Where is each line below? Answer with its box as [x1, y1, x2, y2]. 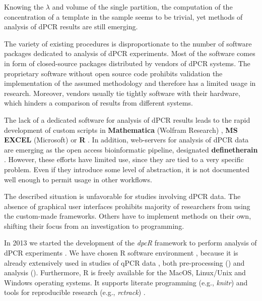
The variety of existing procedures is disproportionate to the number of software [4, 38, 252, 48]
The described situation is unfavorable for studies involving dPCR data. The [4, 191, 241, 202]
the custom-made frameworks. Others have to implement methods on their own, [4, 211, 251, 221]
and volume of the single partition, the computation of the [52, 2, 233, 12]
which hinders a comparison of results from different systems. [4, 97, 193, 108]
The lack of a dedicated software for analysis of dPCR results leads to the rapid [4, 114, 250, 125]
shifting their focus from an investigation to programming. [4, 220, 184, 231]
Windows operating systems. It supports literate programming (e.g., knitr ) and [4, 277, 248, 287]
